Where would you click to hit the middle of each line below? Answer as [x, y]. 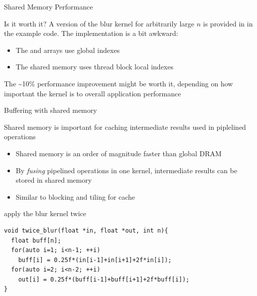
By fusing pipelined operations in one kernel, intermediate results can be [127, 170]
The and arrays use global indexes [68, 50]
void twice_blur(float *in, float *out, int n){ [86, 230]
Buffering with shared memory [51, 110]
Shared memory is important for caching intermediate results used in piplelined [125, 127]
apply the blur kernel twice [45, 213]
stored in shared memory [54, 180]
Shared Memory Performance [49, 6]
